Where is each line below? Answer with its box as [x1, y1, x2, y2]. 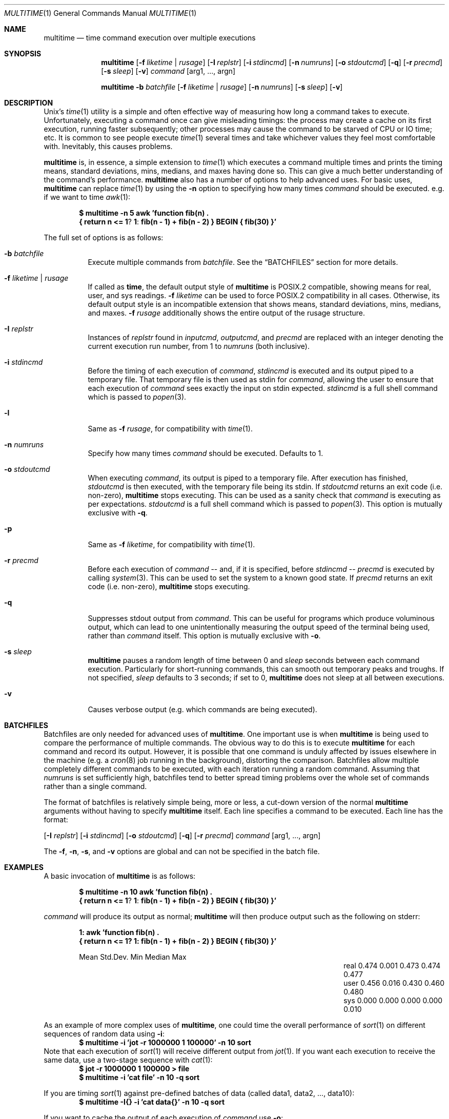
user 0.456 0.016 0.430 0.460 [343, 979, 445, 987]
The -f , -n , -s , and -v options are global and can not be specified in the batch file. [44, 847, 320, 856]
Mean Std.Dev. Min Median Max [79, 952, 187, 961]
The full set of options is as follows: [44, 233, 164, 242]
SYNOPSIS [4, 49, 42, 58]
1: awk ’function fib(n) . [79, 928, 159, 937]
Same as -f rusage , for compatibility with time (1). [88, 424, 253, 433]
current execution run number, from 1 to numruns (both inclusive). [88, 342, 310, 350]
